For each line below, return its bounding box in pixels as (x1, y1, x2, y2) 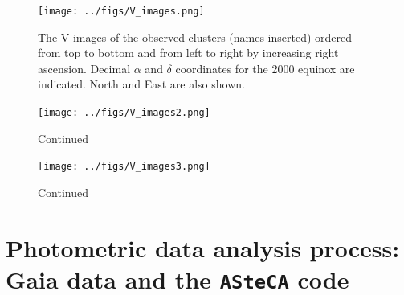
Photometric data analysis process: (6, 231, 400, 264)
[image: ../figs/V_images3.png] (38, 161, 210, 173)
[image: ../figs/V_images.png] (38, 6, 205, 17)
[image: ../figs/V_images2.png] (38, 107, 210, 119)
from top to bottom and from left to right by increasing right (38, 44, 339, 61)
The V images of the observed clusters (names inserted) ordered (38, 28, 353, 45)
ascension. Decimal (38, 59, 131, 76)
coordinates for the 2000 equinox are (175, 59, 355, 76)
